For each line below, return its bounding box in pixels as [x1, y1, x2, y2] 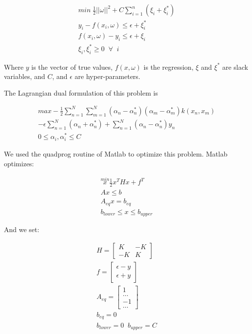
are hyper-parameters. [75, 71, 140, 81]
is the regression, [143, 61, 194, 72]
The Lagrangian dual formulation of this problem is [4, 87, 158, 98]
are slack [222, 61, 248, 72]
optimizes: [4, 158, 34, 168]
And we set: [4, 224, 39, 235]
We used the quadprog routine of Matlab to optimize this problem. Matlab [4, 148, 228, 158]
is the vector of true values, [31, 61, 113, 72]
